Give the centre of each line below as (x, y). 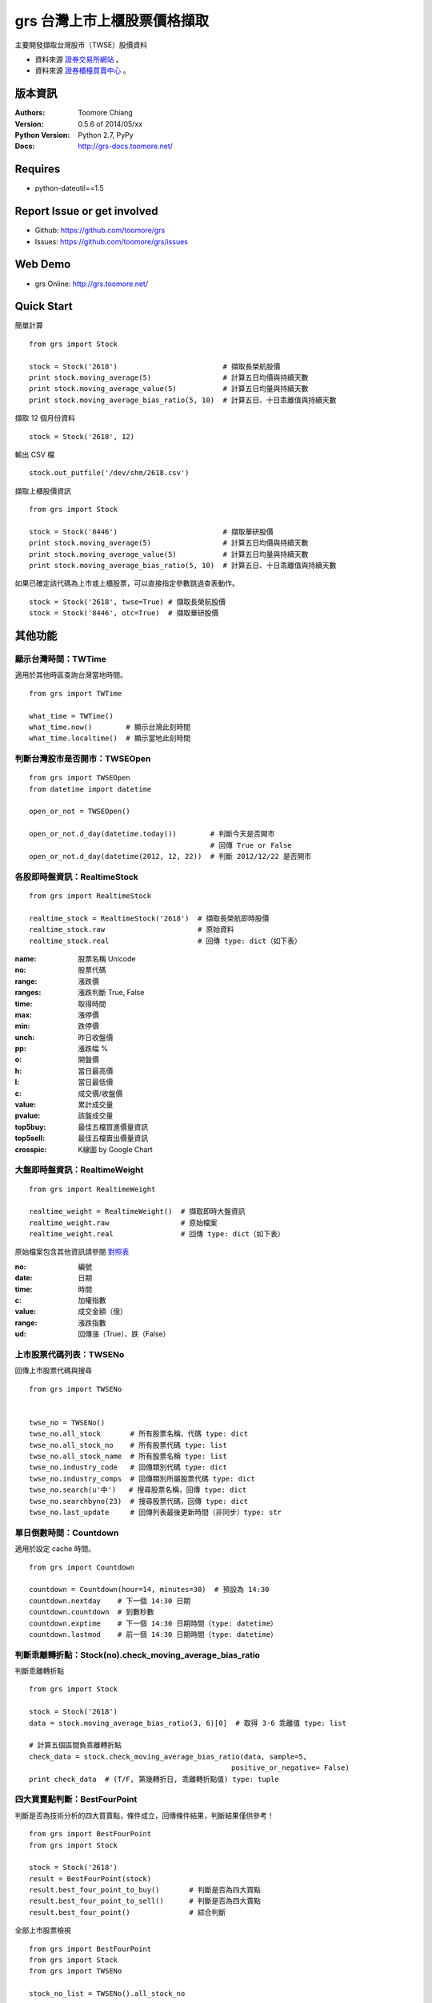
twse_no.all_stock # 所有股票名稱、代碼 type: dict (138, 1434)
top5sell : (30, 1139)
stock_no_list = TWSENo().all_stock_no (107, 1994)
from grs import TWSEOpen (80, 778)
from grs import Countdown (82, 1567)
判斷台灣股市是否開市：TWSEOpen (83, 759)
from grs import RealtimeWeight (92, 1189)
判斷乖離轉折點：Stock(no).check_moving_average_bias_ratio (137, 1654)
